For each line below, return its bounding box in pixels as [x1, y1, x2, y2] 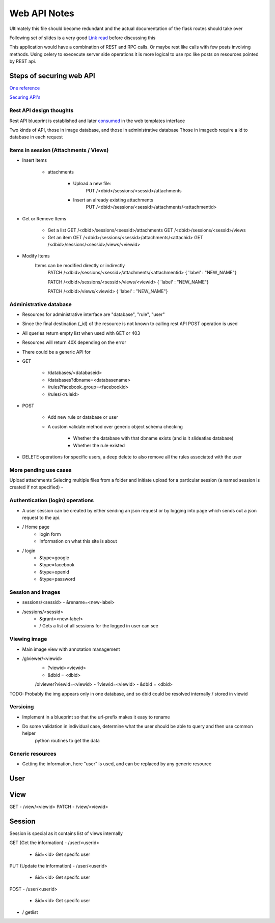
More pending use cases [9, 466, 72, 473]
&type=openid [39, 569, 70, 575]
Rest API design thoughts [9, 107, 74, 114]
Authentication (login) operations [9, 497, 94, 504]
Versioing [9, 703, 34, 710]
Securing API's [9, 94, 41, 100]
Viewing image [9, 636, 47, 643]
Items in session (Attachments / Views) [9, 147, 109, 154]
